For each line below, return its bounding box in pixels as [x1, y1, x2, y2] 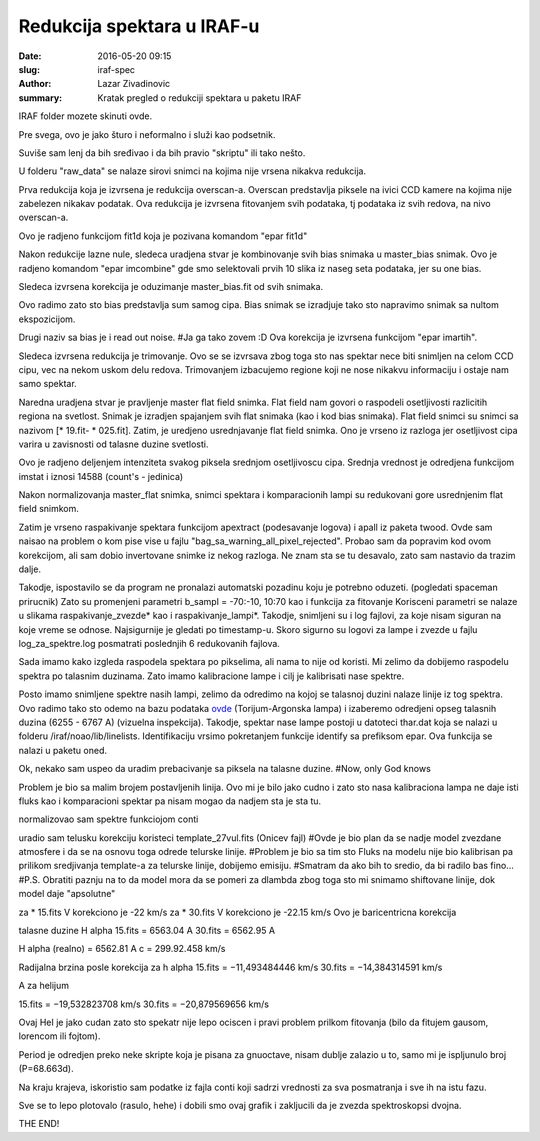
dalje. [18, 563, 42, 575]
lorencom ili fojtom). [18, 1030, 101, 1042]
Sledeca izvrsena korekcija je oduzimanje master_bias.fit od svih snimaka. [18, 281, 324, 293]
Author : [18, 78, 52, 90]
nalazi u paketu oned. [18, 744, 107, 756]
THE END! [18, 1118, 60, 1130]
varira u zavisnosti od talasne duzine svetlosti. [18, 438, 209, 450]
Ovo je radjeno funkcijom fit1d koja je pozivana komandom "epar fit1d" [18, 230, 308, 242]
